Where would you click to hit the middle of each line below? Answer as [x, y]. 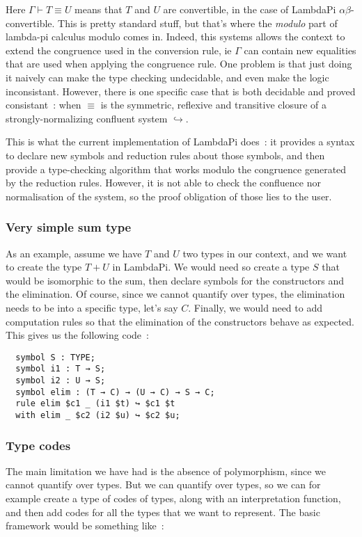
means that [99, 9]
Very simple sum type [69, 227]
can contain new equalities [300, 50]
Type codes [38, 445]
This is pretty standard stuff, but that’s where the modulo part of [198, 23]
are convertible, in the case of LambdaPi [250, 9]
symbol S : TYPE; [55, 357]
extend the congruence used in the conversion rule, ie [119, 50]
